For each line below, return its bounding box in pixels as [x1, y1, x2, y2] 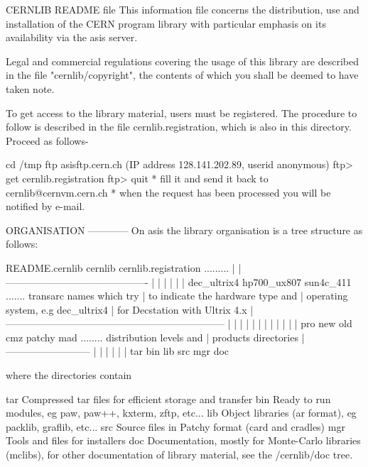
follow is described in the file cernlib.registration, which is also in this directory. [6, 119, 352, 134]
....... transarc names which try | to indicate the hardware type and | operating [6, 288, 348, 303]
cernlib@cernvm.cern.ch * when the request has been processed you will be [6, 185, 331, 199]
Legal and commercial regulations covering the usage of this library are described [6, 53, 359, 68]
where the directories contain [6, 368, 132, 383]
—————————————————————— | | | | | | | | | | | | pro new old [6, 316, 352, 331]
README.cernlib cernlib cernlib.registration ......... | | [6, 260, 242, 275]
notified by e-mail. [6, 199, 85, 214]
